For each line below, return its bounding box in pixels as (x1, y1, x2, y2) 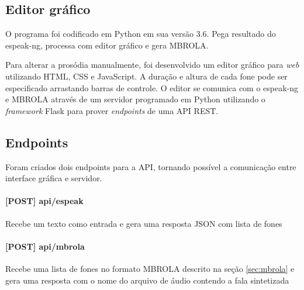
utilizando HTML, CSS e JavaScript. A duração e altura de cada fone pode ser (5, 70, 288, 82)
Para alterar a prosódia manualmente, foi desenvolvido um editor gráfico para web (5, 58, 299, 71)
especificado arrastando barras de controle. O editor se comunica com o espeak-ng (5, 81, 299, 94)
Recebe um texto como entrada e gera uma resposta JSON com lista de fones (5, 217, 282, 229)
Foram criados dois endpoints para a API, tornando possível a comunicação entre (5, 160, 296, 172)
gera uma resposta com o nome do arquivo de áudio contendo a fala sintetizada (5, 274, 289, 286)
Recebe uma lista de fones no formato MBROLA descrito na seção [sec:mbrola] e (5, 262, 295, 274)
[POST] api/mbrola (5, 240, 85, 252)
